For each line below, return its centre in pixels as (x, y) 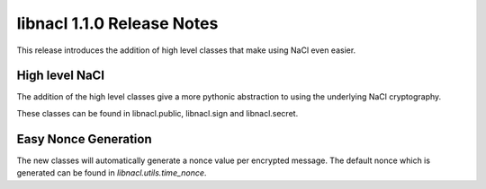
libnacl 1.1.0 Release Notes (117, 23)
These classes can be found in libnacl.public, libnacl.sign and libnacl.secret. (157, 113)
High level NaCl (61, 76)
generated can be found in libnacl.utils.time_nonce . (112, 173)
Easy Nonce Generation (84, 139)
